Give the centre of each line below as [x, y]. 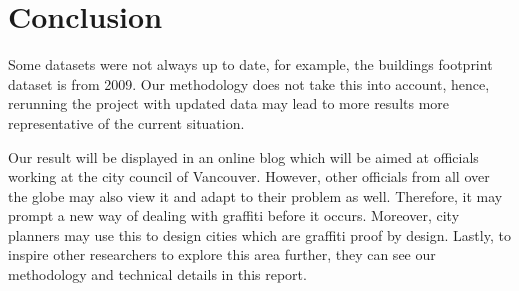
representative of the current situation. [126, 122]
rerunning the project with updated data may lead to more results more [229, 103]
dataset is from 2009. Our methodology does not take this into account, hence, [249, 83]
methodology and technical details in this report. [157, 274]
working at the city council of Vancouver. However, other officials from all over [249, 176]
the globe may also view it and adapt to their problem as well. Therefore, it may [255, 195]
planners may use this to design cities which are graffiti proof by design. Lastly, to [259, 234]
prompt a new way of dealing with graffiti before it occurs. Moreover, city [234, 215]
